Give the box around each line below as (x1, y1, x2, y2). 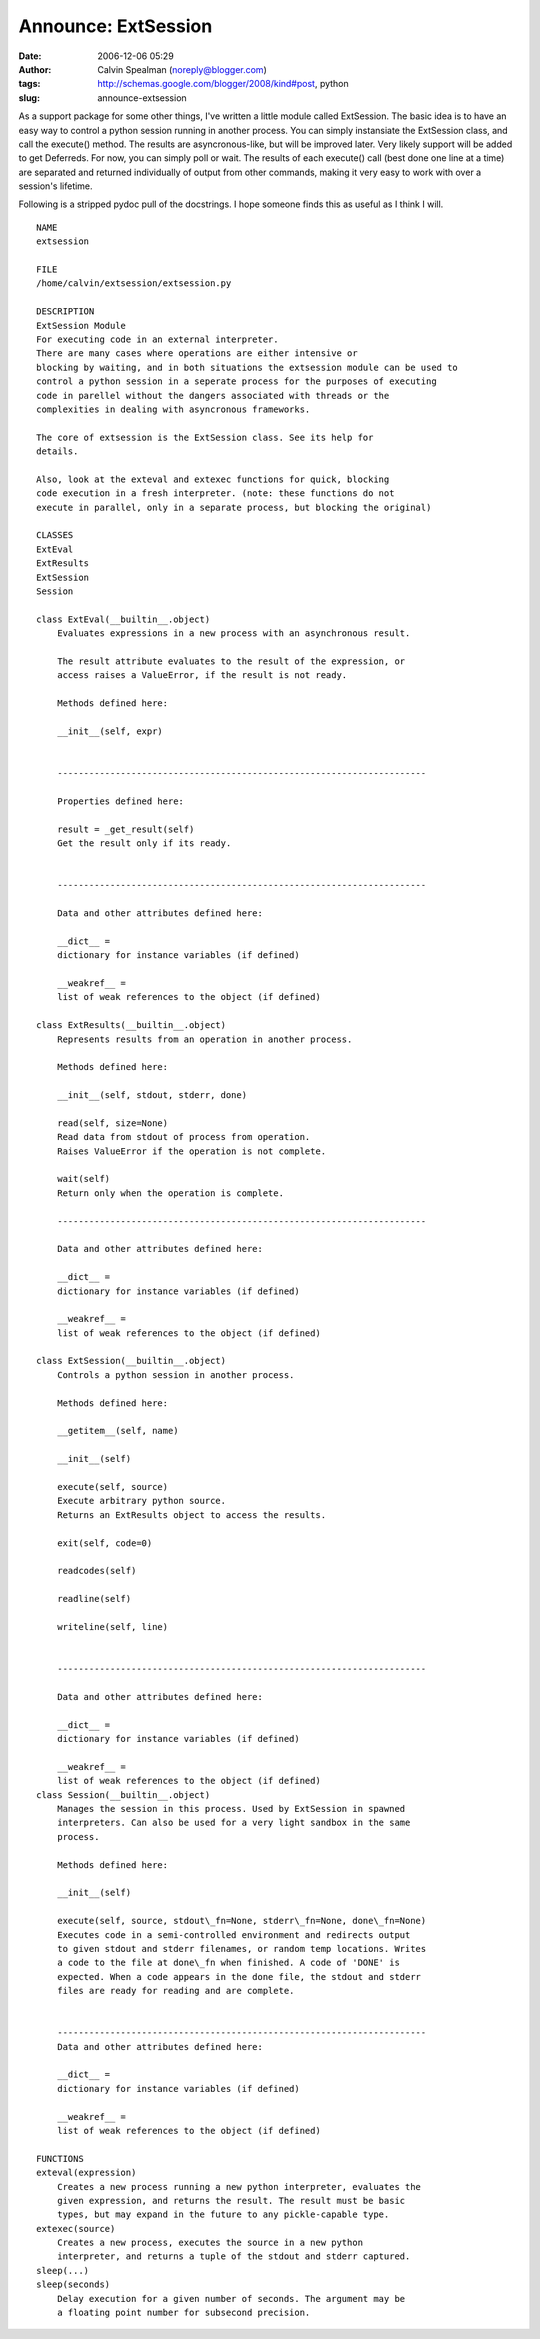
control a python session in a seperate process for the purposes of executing (36, 376, 437, 387)
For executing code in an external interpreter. (36, 333, 279, 345)
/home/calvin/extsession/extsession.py (36, 278, 232, 289)
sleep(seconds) (36, 2279, 111, 2290)
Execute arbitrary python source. (56, 1495, 227, 1507)
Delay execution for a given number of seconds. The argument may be (56, 2293, 406, 2304)
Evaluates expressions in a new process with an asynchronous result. (56, 628, 411, 639)
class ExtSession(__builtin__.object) (36, 1355, 227, 1367)
